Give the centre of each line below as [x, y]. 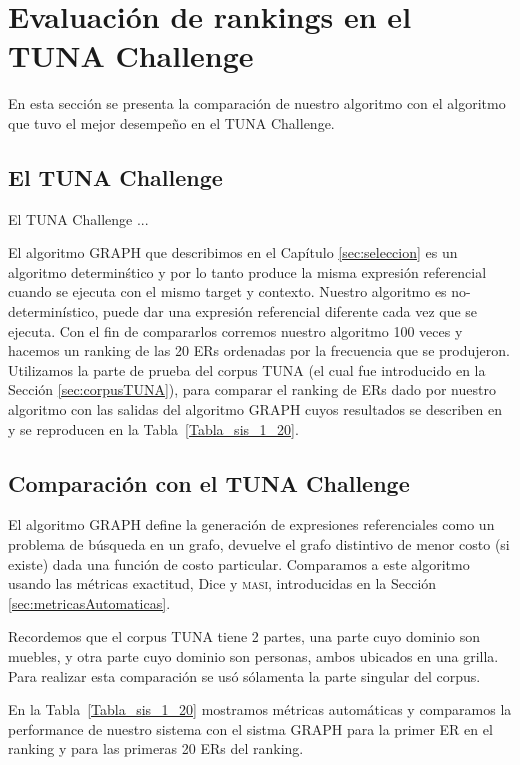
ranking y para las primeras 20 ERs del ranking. [156, 748]
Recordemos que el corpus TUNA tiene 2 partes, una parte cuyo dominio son [244, 636]
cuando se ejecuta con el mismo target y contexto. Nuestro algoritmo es [227, 291]
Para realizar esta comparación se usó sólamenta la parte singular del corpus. [244, 675]
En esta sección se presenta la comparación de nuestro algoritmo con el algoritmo [257, 103]
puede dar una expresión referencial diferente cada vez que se [290, 311]
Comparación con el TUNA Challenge [209, 482]
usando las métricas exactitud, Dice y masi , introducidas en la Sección [222, 583]
